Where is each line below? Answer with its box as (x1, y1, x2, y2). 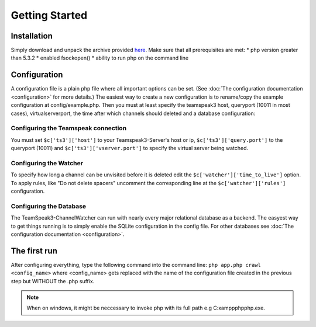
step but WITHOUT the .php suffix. (11, 277, 95, 284)
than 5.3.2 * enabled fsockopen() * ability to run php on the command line (11, 54, 189, 61)
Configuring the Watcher (11, 159, 83, 167)
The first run (11, 246, 58, 256)
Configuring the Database (11, 202, 87, 210)
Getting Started (11, 9, 88, 22)
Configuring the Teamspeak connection (11, 124, 127, 133)
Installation (11, 31, 53, 41)
